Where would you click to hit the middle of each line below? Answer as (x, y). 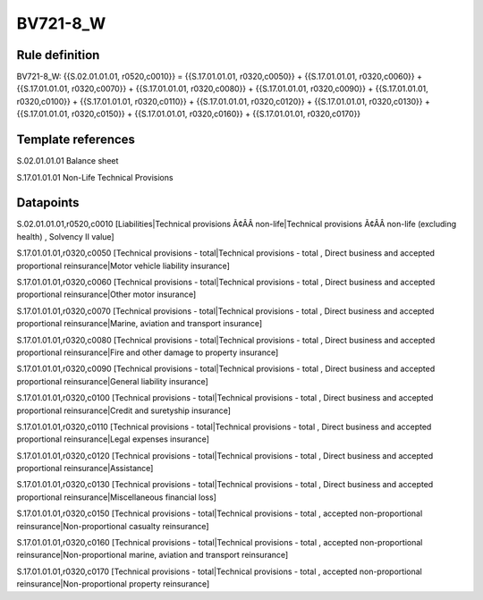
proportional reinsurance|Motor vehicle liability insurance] (123, 266)
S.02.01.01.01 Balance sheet (68, 161)
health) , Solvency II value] (66, 236)
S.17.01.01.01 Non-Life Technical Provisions (95, 177)
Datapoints (48, 203)
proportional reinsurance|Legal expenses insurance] (113, 439)
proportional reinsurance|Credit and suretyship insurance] (124, 410)
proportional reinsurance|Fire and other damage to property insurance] (148, 352)
